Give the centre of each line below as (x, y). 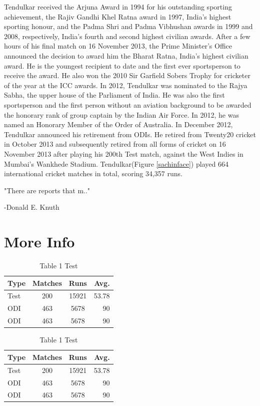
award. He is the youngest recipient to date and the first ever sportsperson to (122, 65)
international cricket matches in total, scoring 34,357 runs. (93, 173)
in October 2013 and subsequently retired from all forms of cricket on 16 (115, 144)
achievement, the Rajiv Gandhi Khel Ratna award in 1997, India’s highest (118, 16)
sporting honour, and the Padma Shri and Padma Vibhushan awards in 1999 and (128, 26)
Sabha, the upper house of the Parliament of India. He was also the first (114, 95)
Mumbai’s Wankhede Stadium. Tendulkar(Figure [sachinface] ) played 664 (116, 163)
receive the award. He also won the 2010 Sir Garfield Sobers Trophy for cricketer (127, 75)
